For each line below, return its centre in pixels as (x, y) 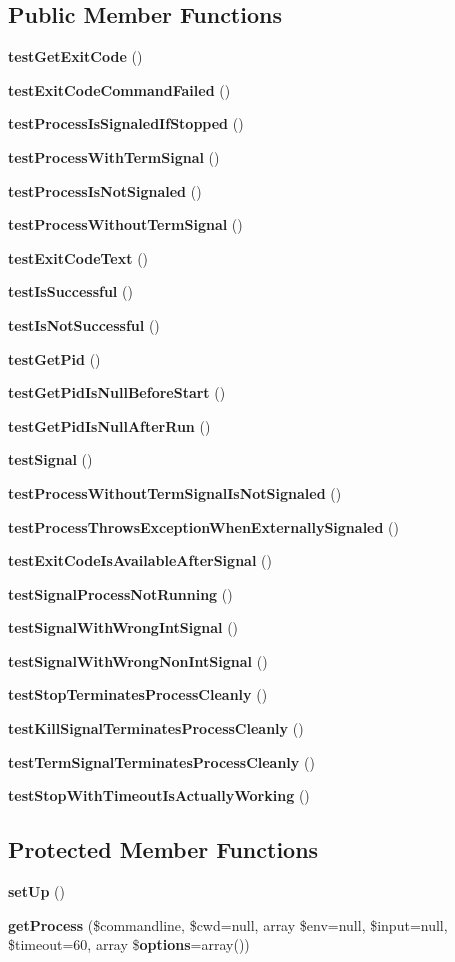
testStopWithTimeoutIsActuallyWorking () (159, 795)
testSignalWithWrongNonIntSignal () (138, 660)
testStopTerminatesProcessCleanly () (138, 694)
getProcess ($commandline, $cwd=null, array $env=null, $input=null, (228, 924)
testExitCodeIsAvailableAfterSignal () (140, 560)
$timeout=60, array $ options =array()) (129, 944)
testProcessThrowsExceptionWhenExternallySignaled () (203, 526)
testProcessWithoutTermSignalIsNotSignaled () (175, 492)
